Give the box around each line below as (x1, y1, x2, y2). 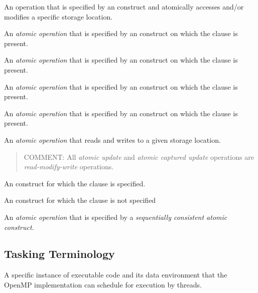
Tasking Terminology (4, 246, 115, 261)
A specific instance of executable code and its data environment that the (4, 269, 227, 280)
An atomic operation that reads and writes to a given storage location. (4, 134, 221, 145)
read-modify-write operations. (24, 161, 114, 172)
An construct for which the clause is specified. (4, 178, 146, 188)
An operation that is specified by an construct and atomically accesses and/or (4, 2, 244, 12)
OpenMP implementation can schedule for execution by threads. (4, 279, 202, 289)
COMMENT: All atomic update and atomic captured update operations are (24, 151, 254, 162)
